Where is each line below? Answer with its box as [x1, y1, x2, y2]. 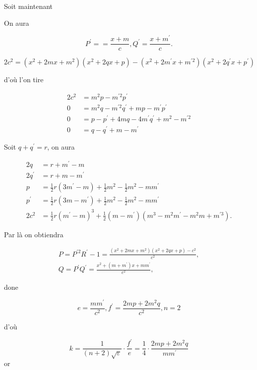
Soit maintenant [4, 1, 53, 11]
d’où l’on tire [4, 74, 44, 85]
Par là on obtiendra [4, 229, 64, 239]
